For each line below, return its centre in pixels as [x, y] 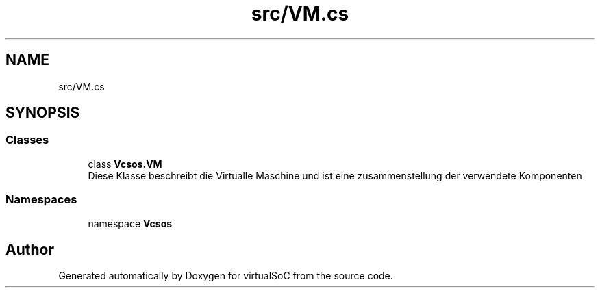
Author [30, 249]
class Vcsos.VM [125, 164]
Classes [27, 140]
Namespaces [41, 200]
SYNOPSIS [43, 113]
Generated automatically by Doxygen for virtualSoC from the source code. [226, 276]
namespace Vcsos [130, 223]
